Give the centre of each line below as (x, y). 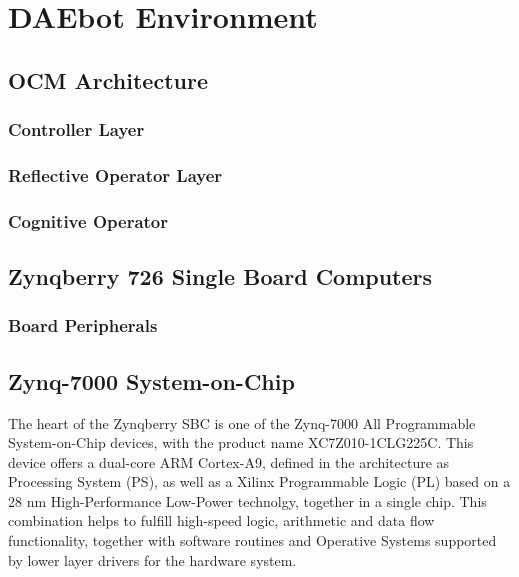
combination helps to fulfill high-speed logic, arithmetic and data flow (221, 520)
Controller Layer (76, 129)
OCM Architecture (108, 79)
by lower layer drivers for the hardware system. (152, 559)
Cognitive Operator (88, 220)
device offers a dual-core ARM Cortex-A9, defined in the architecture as (229, 461)
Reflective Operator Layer (115, 174)
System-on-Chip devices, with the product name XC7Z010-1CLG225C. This (241, 442)
